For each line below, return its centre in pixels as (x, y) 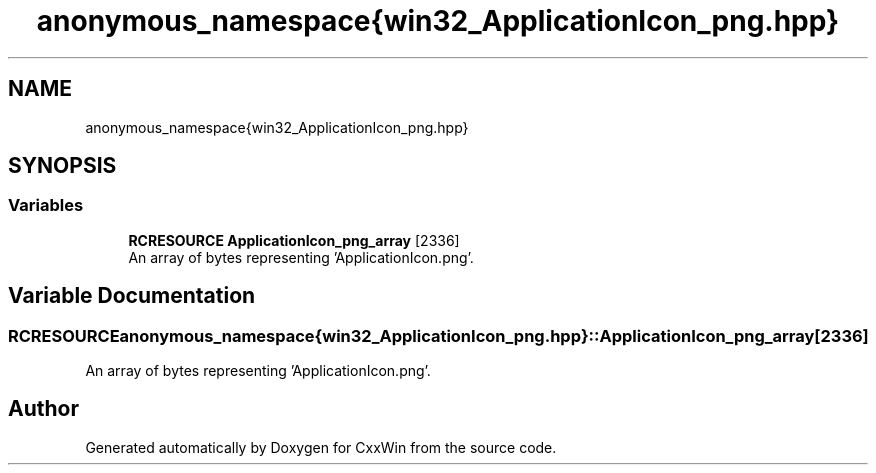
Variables (46, 205)
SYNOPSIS (62, 166)
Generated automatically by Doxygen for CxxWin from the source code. (321, 447)
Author (43, 409)
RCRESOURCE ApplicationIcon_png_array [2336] (294, 240)
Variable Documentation (132, 296)
